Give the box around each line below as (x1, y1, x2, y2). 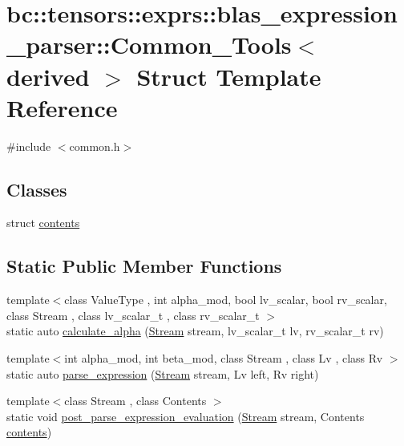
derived (6, 59, 90, 92)
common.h (69, 137, 120, 154)
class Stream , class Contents (64, 392, 207, 409)
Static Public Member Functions (6, 253, 282, 278)
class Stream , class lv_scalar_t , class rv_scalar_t (6, 306, 260, 323)
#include (6, 137, 51, 154)
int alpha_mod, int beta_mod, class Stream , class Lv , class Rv (64, 350, 383, 367)
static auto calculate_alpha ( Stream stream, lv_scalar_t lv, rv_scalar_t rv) (6, 322, 384, 339)
